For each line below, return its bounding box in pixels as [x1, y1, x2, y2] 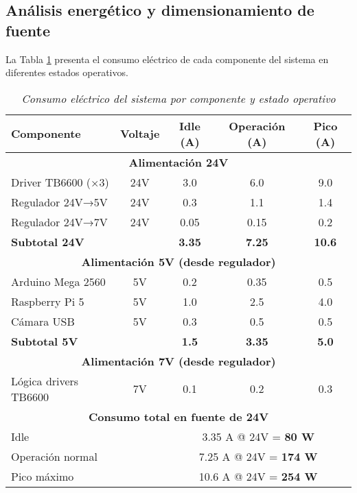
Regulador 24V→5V [11, 193, 108, 210]
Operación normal [11, 448, 97, 464]
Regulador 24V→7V [11, 213, 108, 230]
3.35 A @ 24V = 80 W [202, 428, 314, 444]
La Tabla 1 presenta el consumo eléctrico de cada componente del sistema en [5, 51, 329, 66]
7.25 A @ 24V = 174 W [198, 448, 318, 464]
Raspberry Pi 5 [11, 293, 84, 309]
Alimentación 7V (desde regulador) [81, 352, 276, 369]
